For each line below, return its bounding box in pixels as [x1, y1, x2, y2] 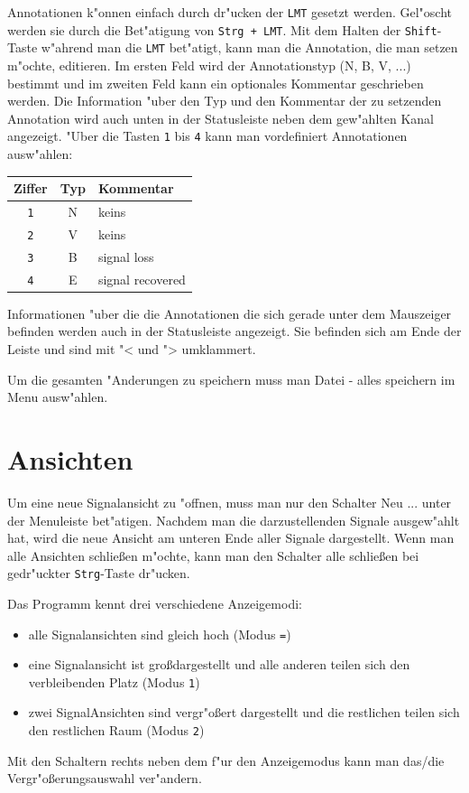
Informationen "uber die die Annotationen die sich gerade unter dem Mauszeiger [7, 303, 452, 322]
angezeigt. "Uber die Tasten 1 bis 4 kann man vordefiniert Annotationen [7, 126, 408, 145]
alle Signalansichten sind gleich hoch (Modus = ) [28, 624, 291, 643]
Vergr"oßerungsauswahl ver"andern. [7, 769, 202, 788]
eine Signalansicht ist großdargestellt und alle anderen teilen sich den [28, 655, 410, 674]
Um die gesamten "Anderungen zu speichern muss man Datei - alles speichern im [7, 369, 455, 388]
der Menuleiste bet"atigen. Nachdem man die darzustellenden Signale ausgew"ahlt [7, 510, 460, 529]
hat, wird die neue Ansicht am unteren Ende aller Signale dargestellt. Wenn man [7, 528, 455, 547]
